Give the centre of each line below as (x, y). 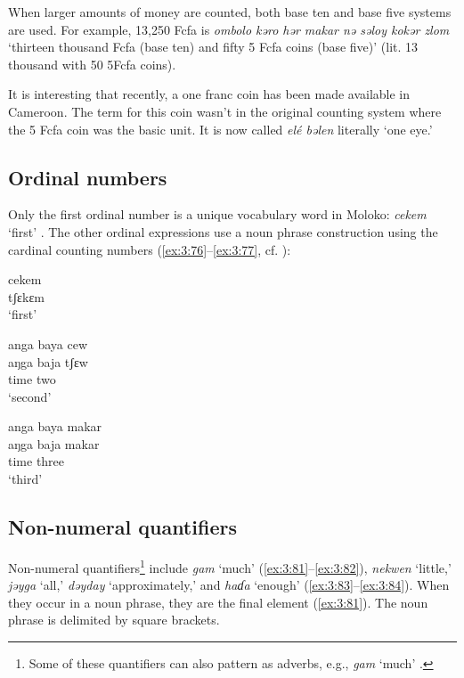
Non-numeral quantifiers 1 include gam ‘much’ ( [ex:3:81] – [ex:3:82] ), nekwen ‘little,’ (230, 566)
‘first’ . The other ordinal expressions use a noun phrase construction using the (223, 231)
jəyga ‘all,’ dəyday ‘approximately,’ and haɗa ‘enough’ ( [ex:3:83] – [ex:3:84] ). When (229, 585)
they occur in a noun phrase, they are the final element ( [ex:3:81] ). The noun (218, 602)
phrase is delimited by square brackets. (114, 620)
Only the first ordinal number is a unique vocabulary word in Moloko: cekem (217, 214)
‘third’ (25, 479)
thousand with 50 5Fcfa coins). (92, 64)
